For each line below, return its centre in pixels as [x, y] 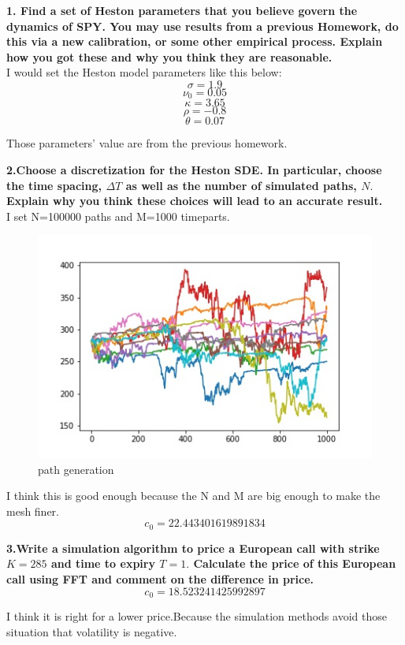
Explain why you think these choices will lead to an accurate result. [195, 201]
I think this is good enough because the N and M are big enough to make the [193, 496]
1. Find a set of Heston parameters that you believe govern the [182, 10]
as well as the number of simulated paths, [241, 185]
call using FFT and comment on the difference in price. [160, 579]
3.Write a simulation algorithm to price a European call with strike [193, 548]
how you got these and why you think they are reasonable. [169, 56]
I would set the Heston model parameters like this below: [144, 72]
